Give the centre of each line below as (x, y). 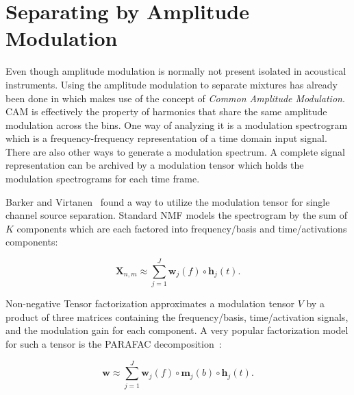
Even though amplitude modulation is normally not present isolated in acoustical (176, 71)
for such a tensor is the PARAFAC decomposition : (114, 343)
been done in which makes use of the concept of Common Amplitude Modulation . (175, 98)
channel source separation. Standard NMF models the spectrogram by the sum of (176, 215)
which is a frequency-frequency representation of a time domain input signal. (166, 138)
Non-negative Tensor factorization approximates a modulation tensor (150, 303)
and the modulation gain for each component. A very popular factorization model (177, 330)
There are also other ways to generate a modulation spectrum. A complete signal (175, 151)
